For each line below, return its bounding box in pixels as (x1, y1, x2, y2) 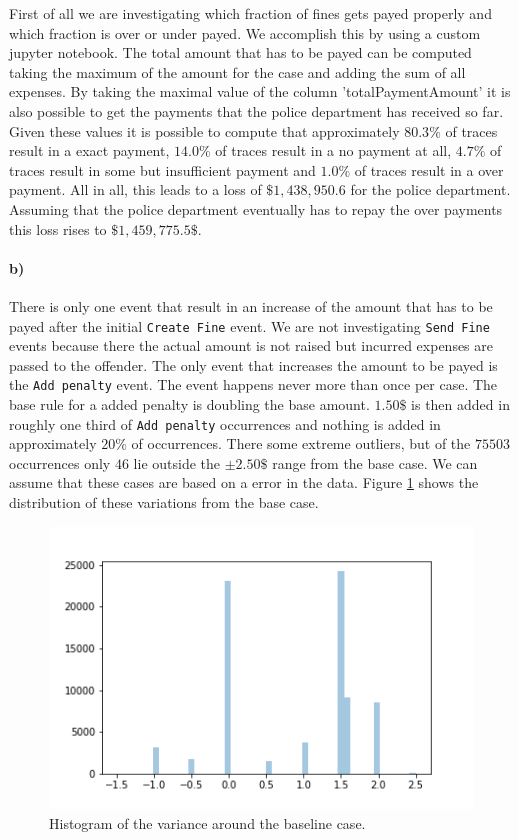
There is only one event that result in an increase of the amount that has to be (9, 295, 493, 316)
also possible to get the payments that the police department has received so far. (9, 100, 504, 121)
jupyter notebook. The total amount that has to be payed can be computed (9, 42, 472, 63)
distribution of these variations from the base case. (9, 492, 319, 513)
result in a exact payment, (9, 140, 170, 161)
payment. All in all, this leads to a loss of (9, 179, 262, 200)
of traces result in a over (354, 159, 504, 180)
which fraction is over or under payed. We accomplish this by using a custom (9, 22, 481, 43)
